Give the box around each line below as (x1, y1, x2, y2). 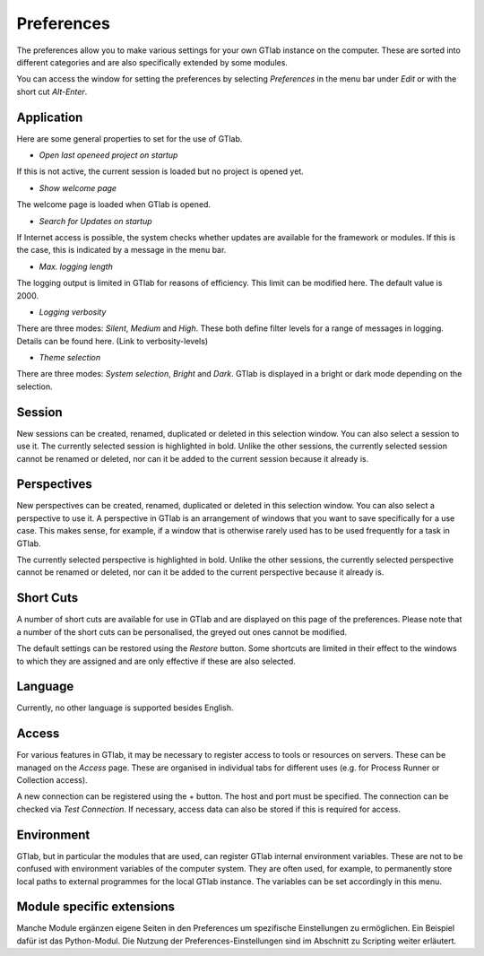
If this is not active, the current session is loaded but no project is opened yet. (16, 166, 304, 177)
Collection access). (16, 775, 89, 786)
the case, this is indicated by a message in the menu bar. (16, 245, 227, 256)
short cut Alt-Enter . (16, 86, 88, 97)
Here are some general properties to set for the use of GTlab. (16, 133, 243, 143)
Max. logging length (39, 261, 114, 272)
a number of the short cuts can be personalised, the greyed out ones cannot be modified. (16, 626, 347, 637)
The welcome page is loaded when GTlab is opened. (16, 199, 211, 210)
